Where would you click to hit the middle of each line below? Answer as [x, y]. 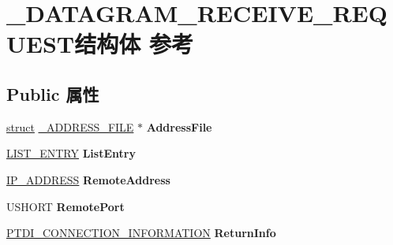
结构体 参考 [134, 44]
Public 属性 [53, 93]
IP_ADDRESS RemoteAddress [88, 179]
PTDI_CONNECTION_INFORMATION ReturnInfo [141, 233]
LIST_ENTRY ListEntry [71, 153]
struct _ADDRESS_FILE [70, 126]
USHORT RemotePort [65, 206]
